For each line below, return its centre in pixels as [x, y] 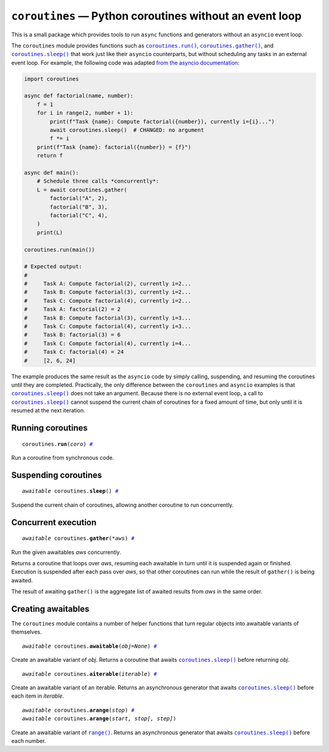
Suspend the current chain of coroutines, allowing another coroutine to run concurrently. [122, 505]
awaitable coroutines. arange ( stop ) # [79, 710]
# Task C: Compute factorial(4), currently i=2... [108, 301]
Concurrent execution [54, 522]
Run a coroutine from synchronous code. [63, 457]
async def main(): [51, 173]
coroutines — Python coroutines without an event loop [156, 16]
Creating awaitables [50, 609]
